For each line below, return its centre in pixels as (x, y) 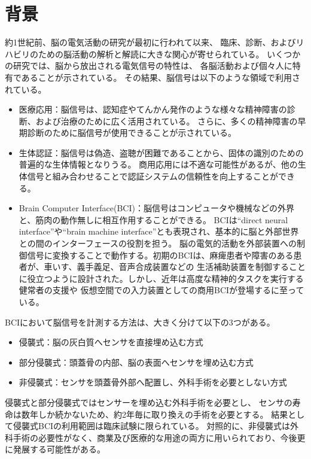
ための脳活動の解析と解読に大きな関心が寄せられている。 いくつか (169, 54)
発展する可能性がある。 (59, 449)
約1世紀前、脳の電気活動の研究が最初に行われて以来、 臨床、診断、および (150, 42)
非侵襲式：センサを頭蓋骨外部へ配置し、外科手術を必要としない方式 (153, 382)
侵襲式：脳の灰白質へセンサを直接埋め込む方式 (111, 342)
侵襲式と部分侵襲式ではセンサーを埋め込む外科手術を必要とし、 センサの (149, 402)
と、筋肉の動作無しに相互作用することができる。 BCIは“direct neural (153, 219)
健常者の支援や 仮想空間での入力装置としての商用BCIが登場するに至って (161, 290)
